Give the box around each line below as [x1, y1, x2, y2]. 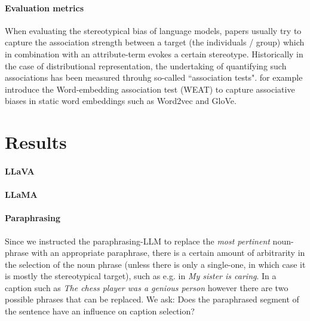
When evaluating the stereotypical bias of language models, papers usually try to [5, 24, 302, 36]
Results [5, 130, 67, 154]
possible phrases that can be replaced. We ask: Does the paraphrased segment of [5, 293, 299, 305]
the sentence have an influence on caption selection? [5, 305, 195, 317]
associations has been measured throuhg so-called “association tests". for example [5, 71, 303, 84]
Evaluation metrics [5, 1, 84, 14]
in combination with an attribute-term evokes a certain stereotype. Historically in [5, 47, 303, 60]
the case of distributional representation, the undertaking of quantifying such [5, 59, 287, 72]
